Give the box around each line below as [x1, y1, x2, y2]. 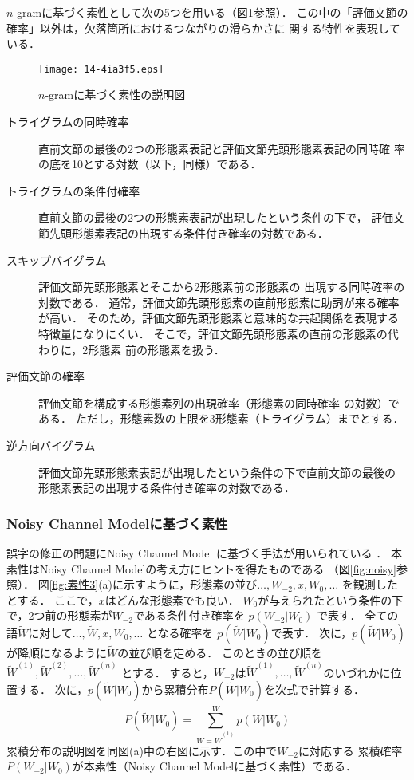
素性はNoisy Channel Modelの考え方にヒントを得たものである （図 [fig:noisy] [6, 560, 396, 577]
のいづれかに [323, 664, 391, 680]
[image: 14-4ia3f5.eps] [38, 63, 164, 75]
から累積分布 [141, 680, 209, 697]
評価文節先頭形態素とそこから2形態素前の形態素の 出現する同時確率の [38, 278, 405, 295]
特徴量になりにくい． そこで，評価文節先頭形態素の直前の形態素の [38, 325, 388, 341]
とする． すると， [121, 664, 214, 680]
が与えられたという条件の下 [258, 591, 404, 608]
